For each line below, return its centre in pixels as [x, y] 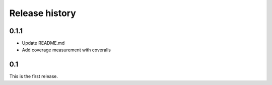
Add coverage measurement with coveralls [66, 50]
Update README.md [43, 43]
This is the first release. [33, 76]
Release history [43, 13]
